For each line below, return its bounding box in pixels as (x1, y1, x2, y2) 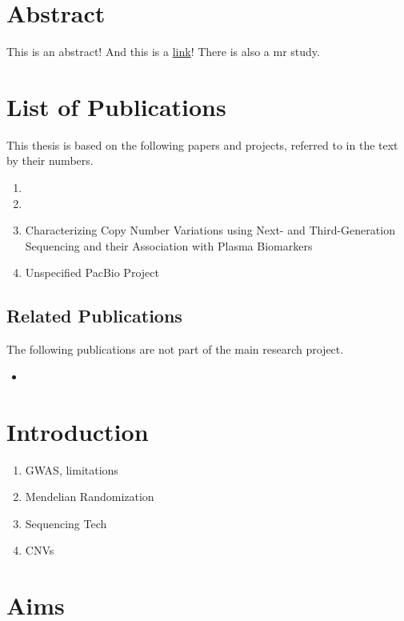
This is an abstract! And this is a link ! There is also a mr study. (6, 43, 320, 60)
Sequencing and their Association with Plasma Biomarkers (25, 237, 313, 254)
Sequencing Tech (25, 515, 107, 531)
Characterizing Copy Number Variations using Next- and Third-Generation (25, 222, 395, 238)
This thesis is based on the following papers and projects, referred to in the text (6, 136, 398, 153)
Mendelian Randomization (25, 488, 154, 505)
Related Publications (6, 303, 182, 328)
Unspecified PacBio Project (25, 264, 159, 281)
